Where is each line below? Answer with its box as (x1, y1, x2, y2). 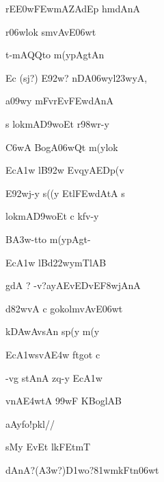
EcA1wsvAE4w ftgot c (5, 347, 100, 361)
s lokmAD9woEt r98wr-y (5, 116, 109, 130)
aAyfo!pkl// (5, 416, 55, 431)
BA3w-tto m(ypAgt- (5, 231, 91, 246)
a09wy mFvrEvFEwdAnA (5, 93, 113, 108)
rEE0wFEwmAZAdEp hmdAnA (5, 1, 141, 15)
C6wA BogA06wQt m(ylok (5, 139, 118, 154)
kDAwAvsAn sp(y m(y (5, 324, 100, 338)
